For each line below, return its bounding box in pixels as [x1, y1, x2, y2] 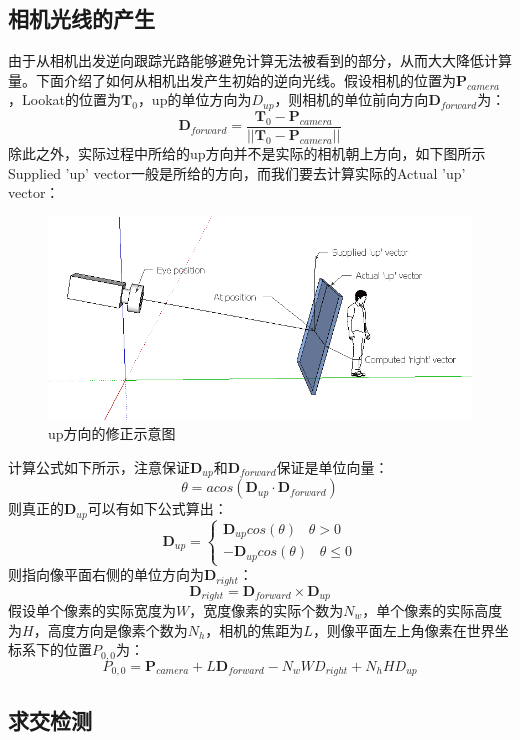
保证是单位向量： [276, 456, 389, 477]
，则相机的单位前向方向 [274, 89, 429, 110]
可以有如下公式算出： [87, 498, 228, 519]
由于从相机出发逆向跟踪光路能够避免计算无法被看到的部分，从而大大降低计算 [8, 50, 512, 71]
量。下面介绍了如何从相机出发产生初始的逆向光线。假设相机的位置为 [8, 69, 456, 90]
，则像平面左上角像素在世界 [312, 619, 495, 640]
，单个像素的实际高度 [362, 600, 503, 621]
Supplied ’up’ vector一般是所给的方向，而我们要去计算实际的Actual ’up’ [8, 162, 466, 183]
